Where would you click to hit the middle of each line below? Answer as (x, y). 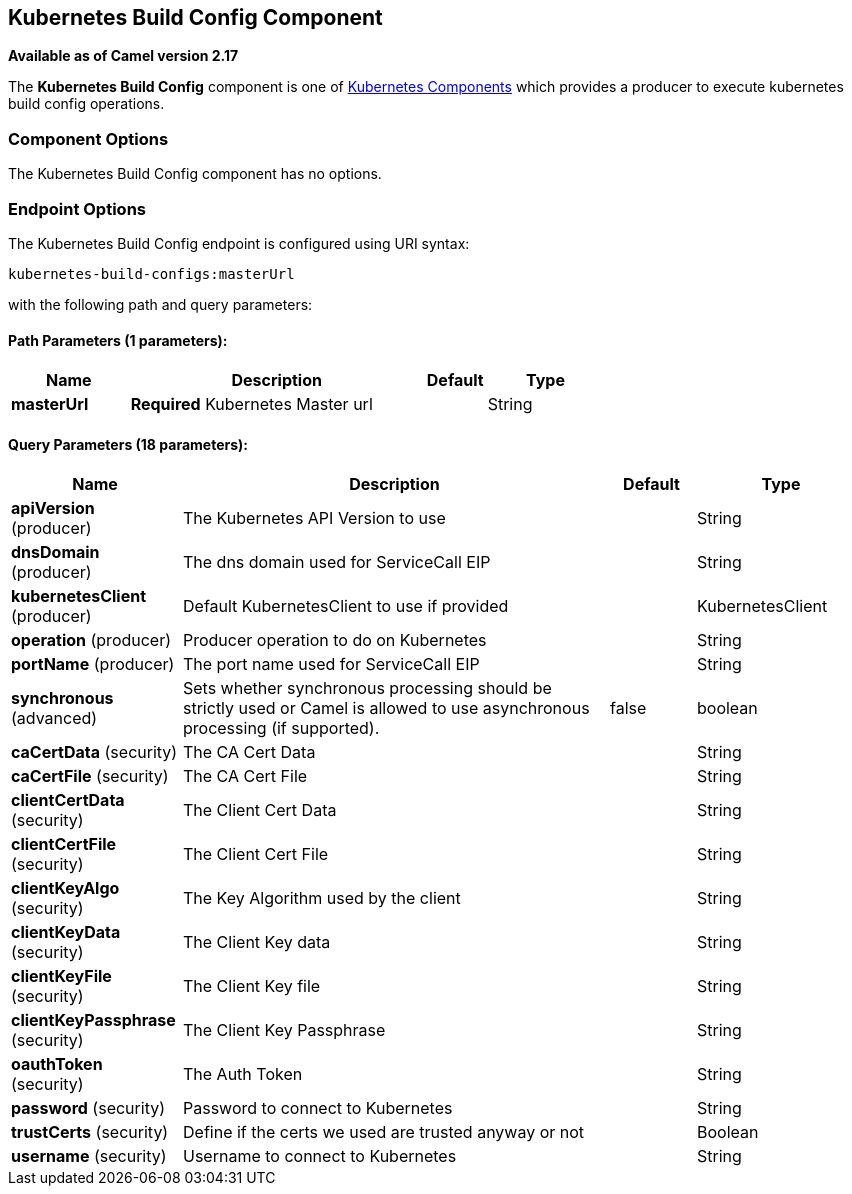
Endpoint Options (77, 208)
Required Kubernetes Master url (251, 404)
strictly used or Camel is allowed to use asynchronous (386, 708)
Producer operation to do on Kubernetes (335, 640)
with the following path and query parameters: (160, 304)
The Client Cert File (256, 854)
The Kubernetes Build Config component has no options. (195, 174)
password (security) (88, 1108)
